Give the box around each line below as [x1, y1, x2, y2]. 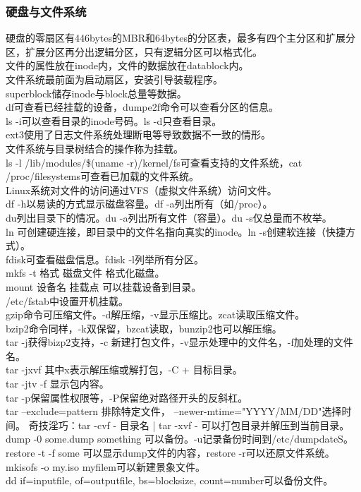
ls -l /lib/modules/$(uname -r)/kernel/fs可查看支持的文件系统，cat [6, 155, 302, 169]
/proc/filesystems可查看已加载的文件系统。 [6, 169, 200, 184]
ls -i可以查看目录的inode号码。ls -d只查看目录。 [6, 113, 222, 128]
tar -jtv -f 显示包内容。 [6, 376, 109, 391]
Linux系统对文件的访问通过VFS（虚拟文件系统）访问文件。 [6, 182, 277, 197]
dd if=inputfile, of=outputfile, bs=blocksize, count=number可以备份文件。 [6, 473, 334, 488]
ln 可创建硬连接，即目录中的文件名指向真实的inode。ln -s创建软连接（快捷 [6, 224, 345, 239]
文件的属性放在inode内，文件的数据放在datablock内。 [6, 58, 249, 73]
